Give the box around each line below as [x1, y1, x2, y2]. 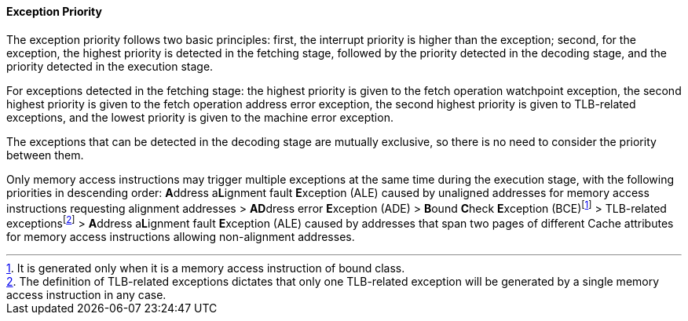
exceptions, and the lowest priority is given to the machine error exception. [6, 110, 393, 124]
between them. [6, 148, 84, 162]
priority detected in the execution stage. [6, 59, 214, 73]
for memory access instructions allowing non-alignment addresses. [6, 229, 355, 243]
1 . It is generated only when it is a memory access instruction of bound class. [6, 261, 405, 275]
